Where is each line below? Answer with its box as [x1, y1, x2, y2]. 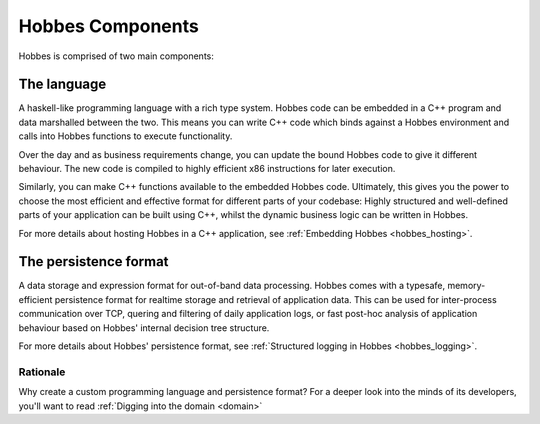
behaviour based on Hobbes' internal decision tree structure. [18, 321, 270, 334]
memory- [446, 280, 486, 292]
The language [18, 76, 107, 93]
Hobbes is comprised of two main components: [18, 50, 214, 62]
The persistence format [18, 253, 169, 270]
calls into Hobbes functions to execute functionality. [18, 130, 233, 142]
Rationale [18, 365, 66, 379]
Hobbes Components [18, 15, 199, 37]
